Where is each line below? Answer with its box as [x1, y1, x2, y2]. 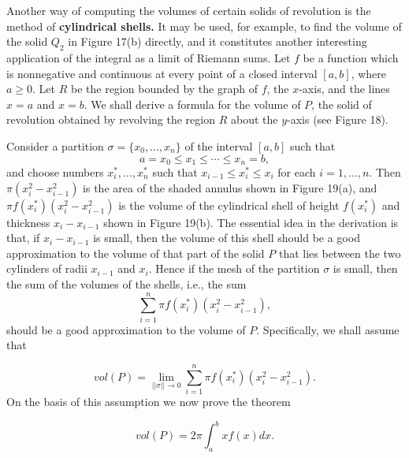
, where [351, 65, 386, 81]
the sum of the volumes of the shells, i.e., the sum [6, 275, 247, 292]
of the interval [184, 137, 253, 154]
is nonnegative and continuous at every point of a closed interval [6, 65, 318, 81]
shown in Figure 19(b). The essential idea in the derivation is [103, 214, 399, 230]
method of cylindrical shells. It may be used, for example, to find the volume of [6, 17, 402, 34]
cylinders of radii [6, 260, 87, 277]
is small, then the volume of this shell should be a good [93, 229, 360, 246]
